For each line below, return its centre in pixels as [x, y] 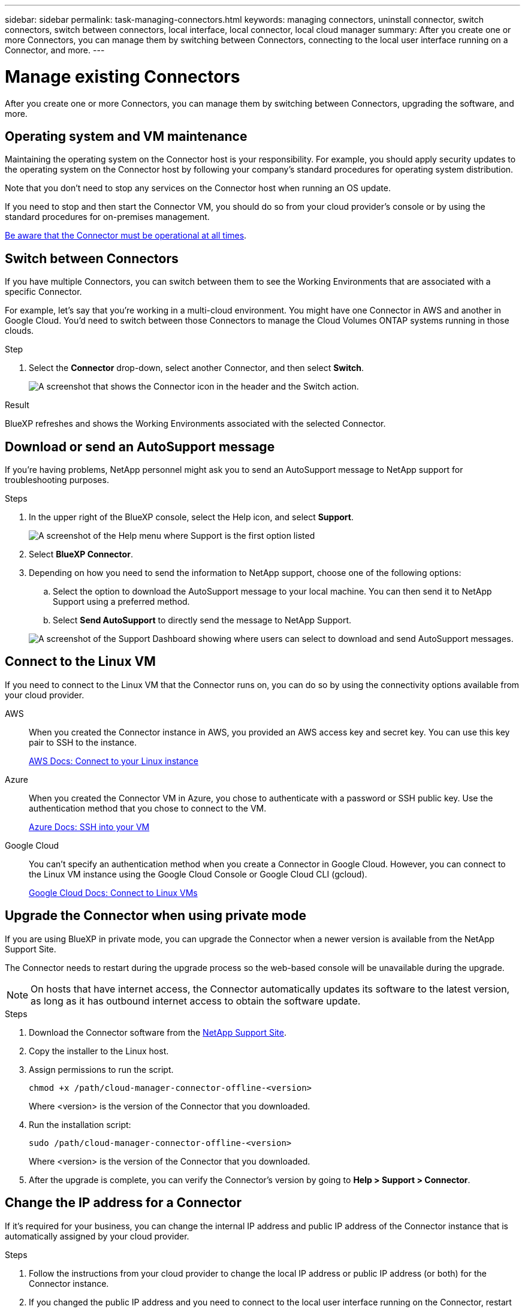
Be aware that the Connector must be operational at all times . [126, 236]
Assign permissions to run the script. [101, 1069]
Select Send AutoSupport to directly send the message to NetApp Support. [202, 620]
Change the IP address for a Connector [123, 1203]
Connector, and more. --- [55, 50]
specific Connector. [43, 292]
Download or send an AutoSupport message [140, 447]
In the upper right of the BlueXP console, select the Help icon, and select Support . [191, 517]
